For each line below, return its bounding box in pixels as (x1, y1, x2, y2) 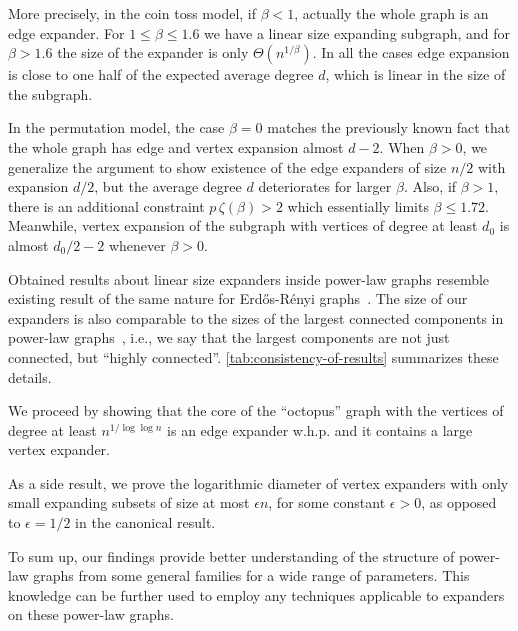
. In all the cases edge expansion (312, 42, 510, 63)
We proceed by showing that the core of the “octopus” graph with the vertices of (8, 400, 504, 421)
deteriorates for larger (258, 176, 392, 197)
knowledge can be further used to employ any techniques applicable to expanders (8, 584, 505, 605)
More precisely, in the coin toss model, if (8, 3, 257, 23)
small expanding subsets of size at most (8, 492, 250, 513)
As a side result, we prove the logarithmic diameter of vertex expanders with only (8, 472, 509, 493)
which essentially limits (287, 195, 429, 216)
